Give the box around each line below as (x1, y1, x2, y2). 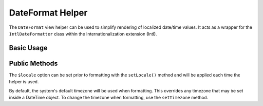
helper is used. (9, 79, 39, 85)
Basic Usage (9, 44, 48, 52)
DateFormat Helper (9, 7, 88, 18)
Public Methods (9, 59, 58, 68)
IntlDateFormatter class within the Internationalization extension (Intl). (9, 31, 157, 36)
